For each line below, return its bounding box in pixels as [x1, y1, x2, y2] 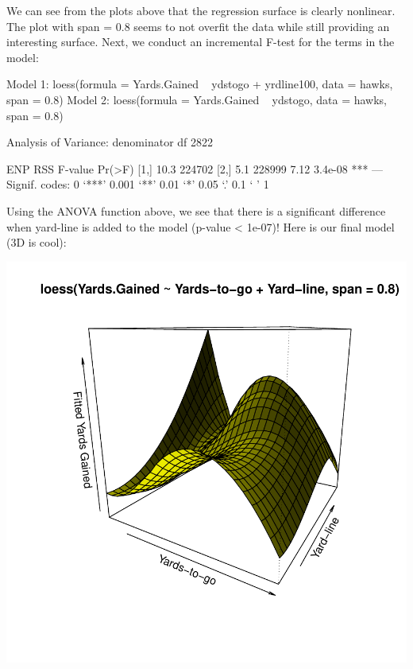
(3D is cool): [6, 234, 67, 251]
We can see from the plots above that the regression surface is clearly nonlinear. [6, 2, 396, 18]
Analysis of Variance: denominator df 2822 [6, 134, 214, 150]
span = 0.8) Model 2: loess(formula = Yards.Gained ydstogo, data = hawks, [6, 91, 387, 107]
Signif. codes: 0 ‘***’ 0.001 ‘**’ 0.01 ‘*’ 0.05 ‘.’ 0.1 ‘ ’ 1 [6, 176, 269, 193]
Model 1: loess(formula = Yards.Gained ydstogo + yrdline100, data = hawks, [6, 76, 393, 92]
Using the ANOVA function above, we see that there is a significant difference [6, 202, 386, 219]
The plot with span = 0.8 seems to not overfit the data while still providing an [6, 18, 390, 34]
